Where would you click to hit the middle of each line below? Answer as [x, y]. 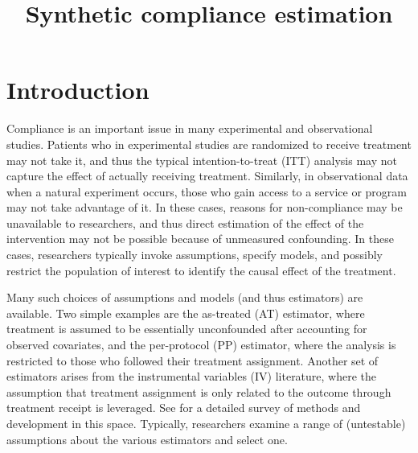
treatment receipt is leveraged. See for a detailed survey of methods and [184, 408]
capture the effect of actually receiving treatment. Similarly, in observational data [207, 176]
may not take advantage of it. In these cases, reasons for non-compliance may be [205, 207]
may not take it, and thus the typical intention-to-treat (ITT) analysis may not [202, 160]
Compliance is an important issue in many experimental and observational [190, 128]
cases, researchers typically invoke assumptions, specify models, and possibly [195, 255]
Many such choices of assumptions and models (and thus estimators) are [185, 297]
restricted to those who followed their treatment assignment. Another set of [193, 360]
